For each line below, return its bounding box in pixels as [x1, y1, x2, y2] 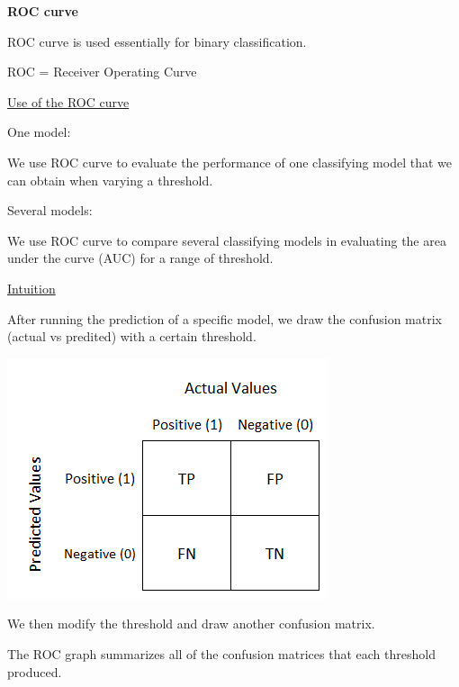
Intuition [7, 278, 56, 297]
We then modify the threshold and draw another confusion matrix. [7, 614, 375, 633]
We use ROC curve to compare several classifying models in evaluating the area [7, 231, 446, 249]
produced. [7, 662, 62, 681]
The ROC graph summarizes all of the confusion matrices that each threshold [7, 644, 436, 663]
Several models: [7, 201, 93, 220]
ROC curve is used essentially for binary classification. [7, 32, 307, 50]
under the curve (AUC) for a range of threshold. [7, 249, 274, 267]
